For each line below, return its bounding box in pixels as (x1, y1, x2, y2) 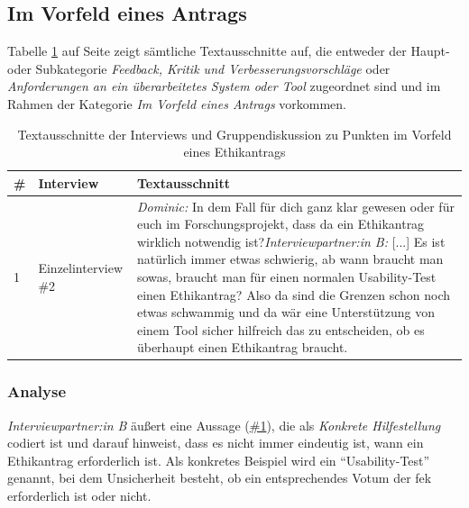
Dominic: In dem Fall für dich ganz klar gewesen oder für (136, 196, 455, 215)
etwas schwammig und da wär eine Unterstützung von (136, 303, 435, 322)
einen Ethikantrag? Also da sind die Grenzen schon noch (136, 285, 451, 304)
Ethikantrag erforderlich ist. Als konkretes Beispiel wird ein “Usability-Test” (7, 450, 430, 469)
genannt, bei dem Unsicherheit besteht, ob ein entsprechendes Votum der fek (7, 468, 432, 487)
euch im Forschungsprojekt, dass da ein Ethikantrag (136, 214, 425, 233)
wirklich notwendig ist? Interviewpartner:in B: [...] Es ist (136, 231, 446, 250)
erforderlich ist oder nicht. (7, 486, 152, 505)
